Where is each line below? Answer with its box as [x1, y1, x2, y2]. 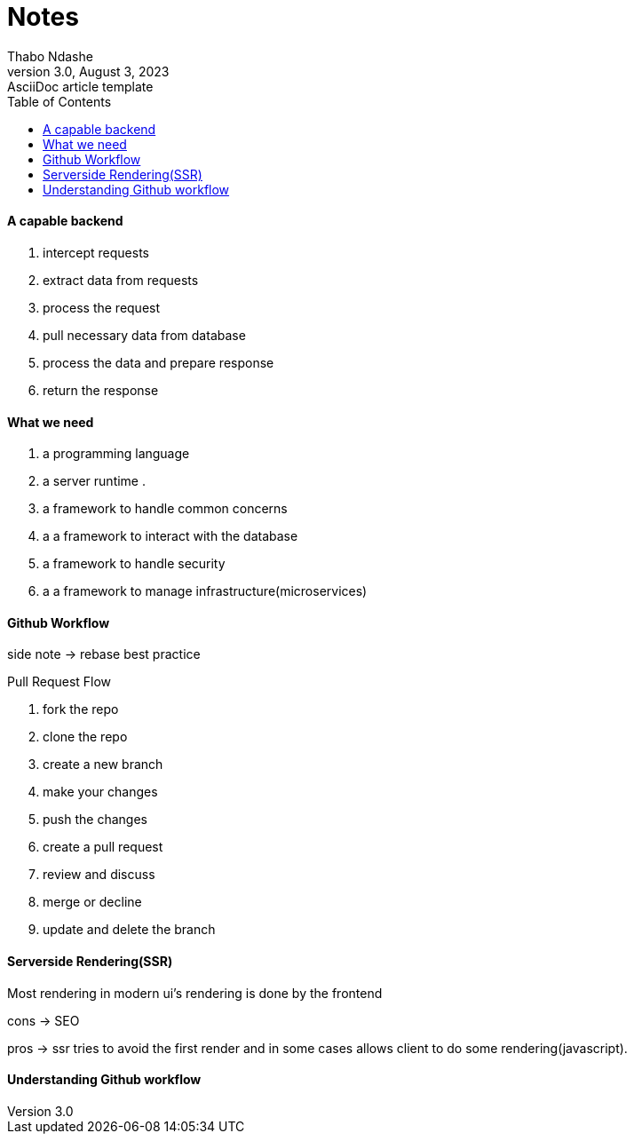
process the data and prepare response [43, 354, 274, 370]
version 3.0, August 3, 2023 [7, 63, 170, 79]
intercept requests [43, 244, 149, 260]
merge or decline [43, 894, 142, 910]
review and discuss [43, 867, 155, 883]
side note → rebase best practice [7, 646, 201, 662]
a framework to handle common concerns [43, 501, 288, 517]
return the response [43, 382, 159, 398]
